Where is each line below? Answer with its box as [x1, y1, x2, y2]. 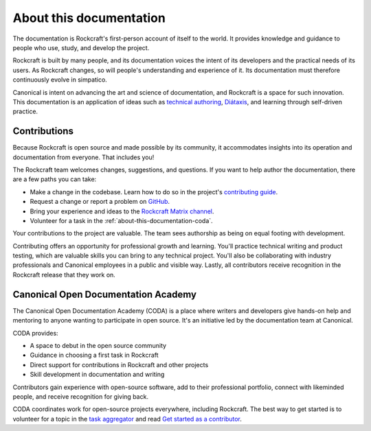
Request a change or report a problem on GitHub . [30, 198, 170, 206]
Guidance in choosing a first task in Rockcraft [30, 351, 159, 360]
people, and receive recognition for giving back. [12, 392, 149, 401]
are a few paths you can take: [12, 175, 97, 183]
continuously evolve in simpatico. [12, 75, 108, 84]
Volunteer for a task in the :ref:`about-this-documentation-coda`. [30, 216, 213, 224]
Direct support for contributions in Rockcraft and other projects [30, 360, 209, 369]
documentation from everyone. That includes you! [12, 153, 155, 161]
